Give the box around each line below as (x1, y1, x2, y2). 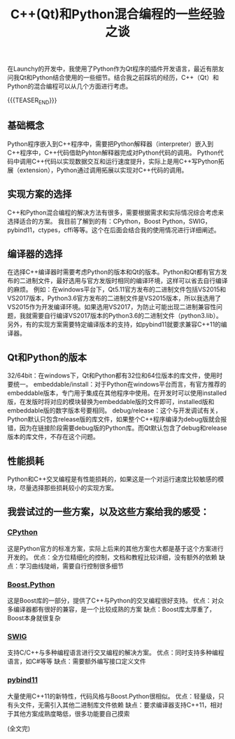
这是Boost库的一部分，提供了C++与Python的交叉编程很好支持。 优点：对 (7, 596, 218, 605)
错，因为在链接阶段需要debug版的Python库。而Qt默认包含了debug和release (7, 424, 227, 432)
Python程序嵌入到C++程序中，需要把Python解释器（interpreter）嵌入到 (7, 139, 214, 148)
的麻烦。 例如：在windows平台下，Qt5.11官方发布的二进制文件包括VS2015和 (7, 285, 227, 294)
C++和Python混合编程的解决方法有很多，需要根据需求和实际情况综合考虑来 (7, 208, 225, 217)
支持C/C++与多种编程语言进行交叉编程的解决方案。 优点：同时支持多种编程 (7, 648, 225, 657)
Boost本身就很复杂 (7, 614, 61, 622)
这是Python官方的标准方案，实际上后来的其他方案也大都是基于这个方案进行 (7, 544, 224, 552)
